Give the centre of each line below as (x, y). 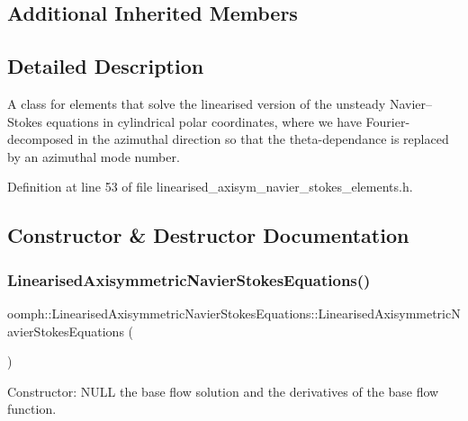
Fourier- (388, 121)
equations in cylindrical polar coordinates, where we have (204, 121)
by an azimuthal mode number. (94, 156)
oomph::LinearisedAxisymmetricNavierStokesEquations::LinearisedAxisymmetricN (234, 313)
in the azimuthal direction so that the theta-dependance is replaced (263, 139)
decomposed (40, 139)
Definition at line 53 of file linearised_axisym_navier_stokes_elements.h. (210, 187)
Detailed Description (106, 66)
